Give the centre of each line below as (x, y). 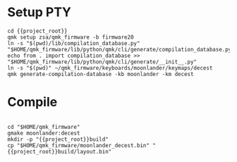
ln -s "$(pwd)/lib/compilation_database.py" (74, 43)
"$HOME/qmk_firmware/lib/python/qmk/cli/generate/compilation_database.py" (121, 49)
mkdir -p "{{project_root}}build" (58, 139)
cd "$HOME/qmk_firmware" (44, 127)
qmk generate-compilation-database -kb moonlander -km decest (101, 74)
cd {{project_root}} (38, 31)
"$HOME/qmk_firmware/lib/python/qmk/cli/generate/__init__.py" (102, 62)
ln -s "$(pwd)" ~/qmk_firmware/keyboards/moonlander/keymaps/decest (110, 68)
